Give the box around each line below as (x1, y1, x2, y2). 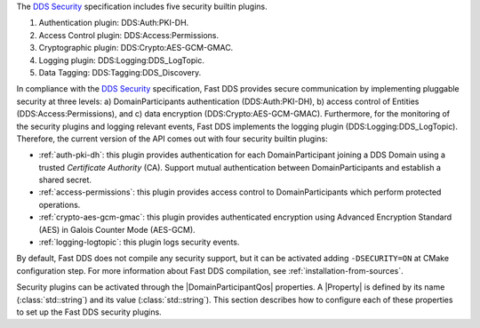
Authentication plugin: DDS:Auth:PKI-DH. (38, 18, 189, 28)
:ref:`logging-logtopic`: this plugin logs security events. (38, 236, 240, 248)
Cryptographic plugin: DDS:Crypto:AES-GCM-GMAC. (38, 43, 234, 53)
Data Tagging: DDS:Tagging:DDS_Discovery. (38, 67, 202, 77)
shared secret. (38, 174, 92, 186)
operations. (38, 199, 81, 210)
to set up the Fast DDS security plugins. (16, 307, 162, 317)
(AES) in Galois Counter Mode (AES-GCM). (38, 224, 196, 235)
